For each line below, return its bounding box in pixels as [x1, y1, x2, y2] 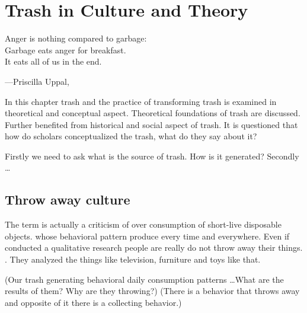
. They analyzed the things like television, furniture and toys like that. [5, 253, 261, 266]
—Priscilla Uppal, [5, 75, 69, 87]
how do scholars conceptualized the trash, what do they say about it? [5, 130, 257, 142]
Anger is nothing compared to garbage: [5, 32, 147, 44]
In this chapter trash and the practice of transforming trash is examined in [5, 95, 277, 107]
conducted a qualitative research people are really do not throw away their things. [5, 241, 303, 254]
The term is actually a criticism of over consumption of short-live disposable [5, 218, 282, 231]
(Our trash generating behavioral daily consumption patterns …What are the [5, 273, 284, 285]
